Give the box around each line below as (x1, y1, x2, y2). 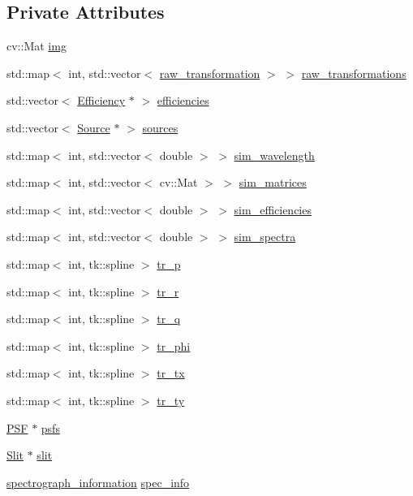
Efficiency (77, 92, 126, 109)
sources (142, 119, 179, 136)
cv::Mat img (6, 37, 67, 54)
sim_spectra (234, 228, 296, 245)
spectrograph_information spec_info (6, 473, 190, 490)
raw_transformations (301, 64, 407, 81)
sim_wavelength (234, 146, 315, 163)
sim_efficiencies (234, 201, 312, 218)
